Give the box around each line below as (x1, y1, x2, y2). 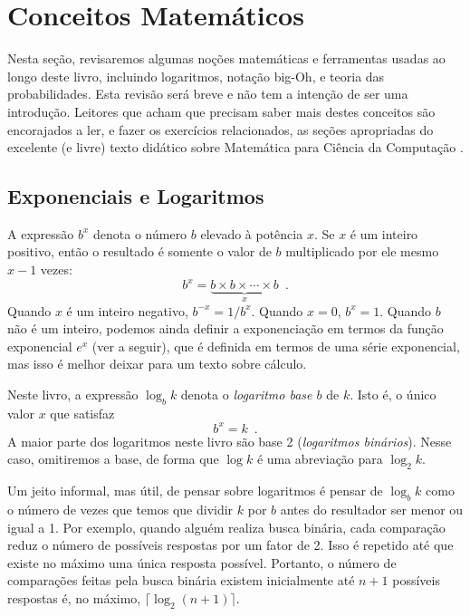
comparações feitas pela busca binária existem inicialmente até (7, 571, 355, 590)
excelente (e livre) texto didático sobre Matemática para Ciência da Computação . (7, 138, 464, 157)
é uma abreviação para (256, 449, 383, 468)
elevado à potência (200, 224, 303, 243)
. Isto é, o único (350, 384, 436, 403)
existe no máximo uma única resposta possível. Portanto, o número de (7, 553, 397, 572)
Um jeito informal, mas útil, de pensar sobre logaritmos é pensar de (7, 481, 383, 500)
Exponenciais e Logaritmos (7, 182, 264, 210)
